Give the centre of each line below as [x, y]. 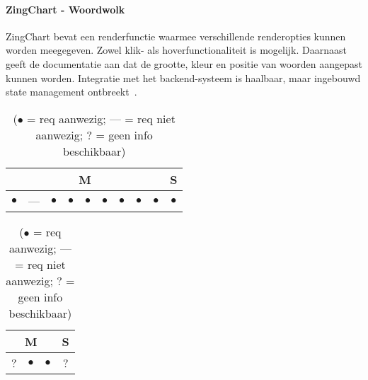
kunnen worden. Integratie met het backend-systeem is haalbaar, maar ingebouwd [183, 77]
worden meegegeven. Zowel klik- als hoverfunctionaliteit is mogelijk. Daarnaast [176, 50]
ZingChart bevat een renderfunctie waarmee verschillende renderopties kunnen [176, 36]
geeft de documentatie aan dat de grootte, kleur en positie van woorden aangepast [184, 63]
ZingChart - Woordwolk [65, 9]
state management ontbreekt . [71, 92]
